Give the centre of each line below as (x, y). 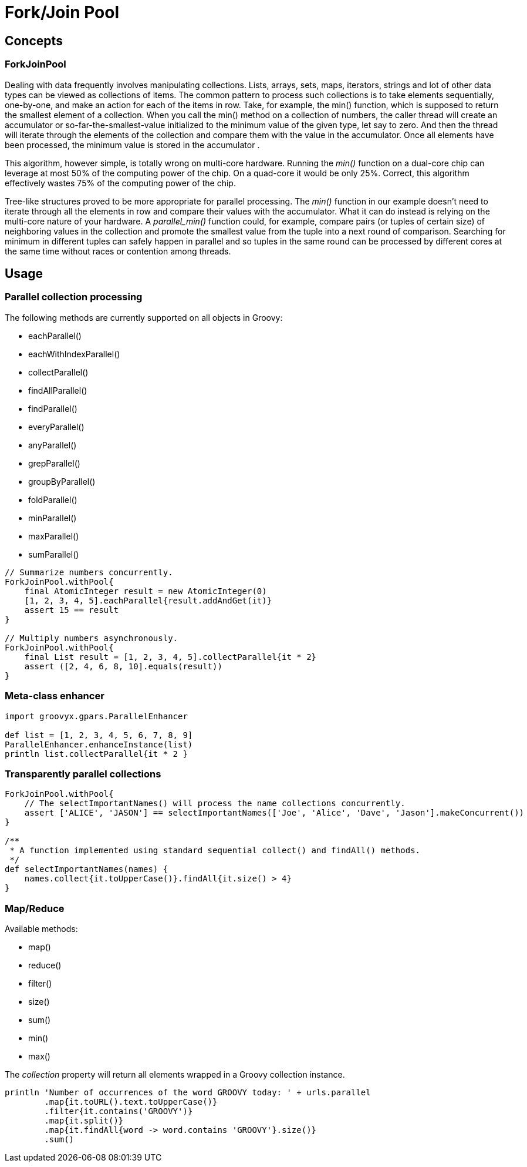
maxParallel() (54, 536)
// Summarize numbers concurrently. (89, 572)
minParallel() (53, 518)
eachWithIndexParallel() (74, 354)
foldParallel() (53, 499)
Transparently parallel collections (83, 774)
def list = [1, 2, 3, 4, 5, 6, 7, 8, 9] (99, 735)
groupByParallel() (62, 481)
